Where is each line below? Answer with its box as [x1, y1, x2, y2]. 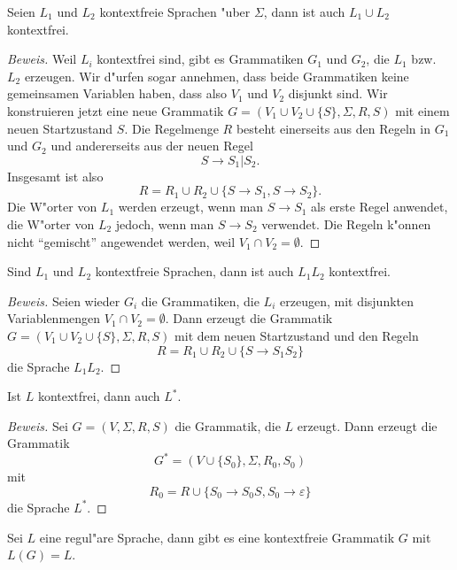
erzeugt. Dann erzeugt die [297, 416, 438, 435]
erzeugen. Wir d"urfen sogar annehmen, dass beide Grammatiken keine [24, 66, 409, 85]
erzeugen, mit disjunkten [279, 291, 414, 310]
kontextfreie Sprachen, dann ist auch [95, 262, 294, 281]
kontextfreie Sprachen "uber [99, 3, 251, 20]
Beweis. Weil [7, 50, 77, 68]
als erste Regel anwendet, [311, 197, 448, 216]
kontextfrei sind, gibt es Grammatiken [97, 50, 304, 68]
